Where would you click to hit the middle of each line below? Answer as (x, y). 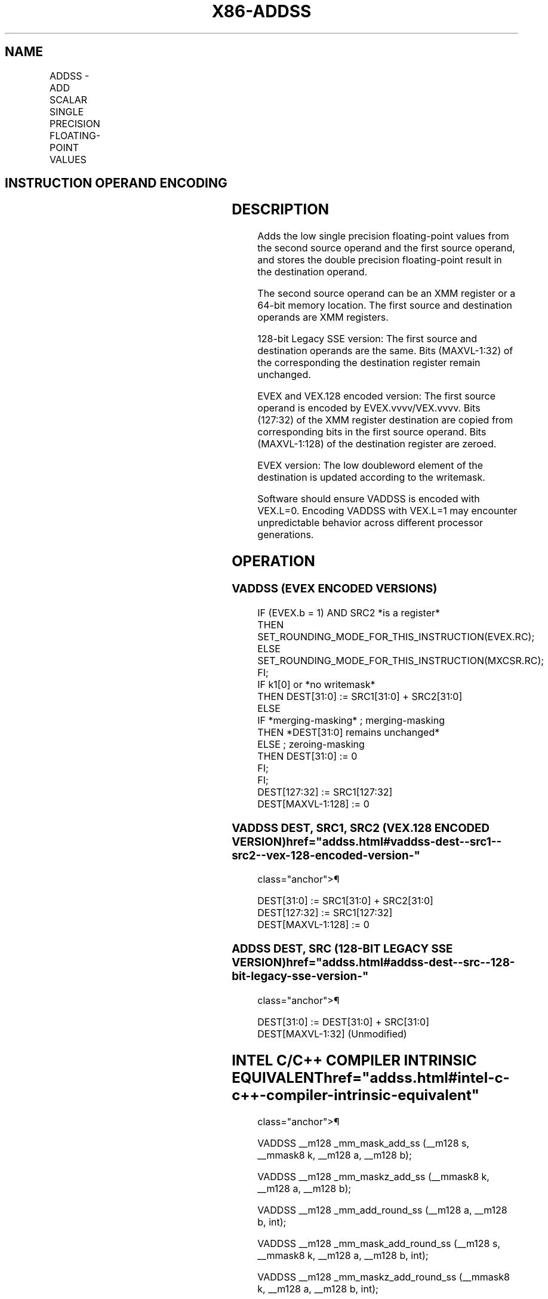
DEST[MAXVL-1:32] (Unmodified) (332, 1034)
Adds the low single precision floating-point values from (383, 236)
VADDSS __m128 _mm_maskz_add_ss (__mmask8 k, (373, 1176)
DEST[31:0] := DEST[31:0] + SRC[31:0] (343, 1022)
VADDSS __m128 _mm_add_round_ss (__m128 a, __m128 (382, 1210)
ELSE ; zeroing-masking (311, 744)
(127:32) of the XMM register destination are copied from (385, 420)
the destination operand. (313, 272)
